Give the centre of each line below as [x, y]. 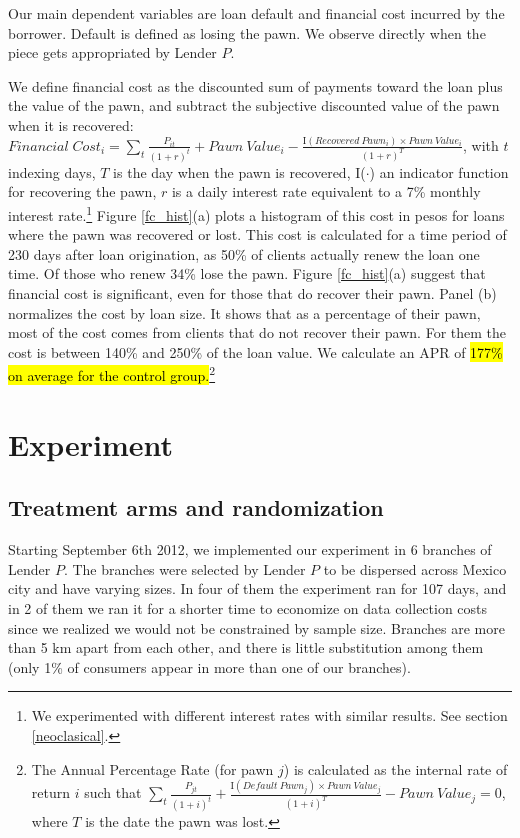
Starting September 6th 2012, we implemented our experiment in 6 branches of [250, 549]
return [51, 792]
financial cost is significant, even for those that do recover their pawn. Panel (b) [252, 292]
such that [113, 792]
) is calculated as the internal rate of [395, 768]
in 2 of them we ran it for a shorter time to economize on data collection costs [248, 607]
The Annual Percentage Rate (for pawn [152, 768]
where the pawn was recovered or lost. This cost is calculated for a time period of [257, 234]
